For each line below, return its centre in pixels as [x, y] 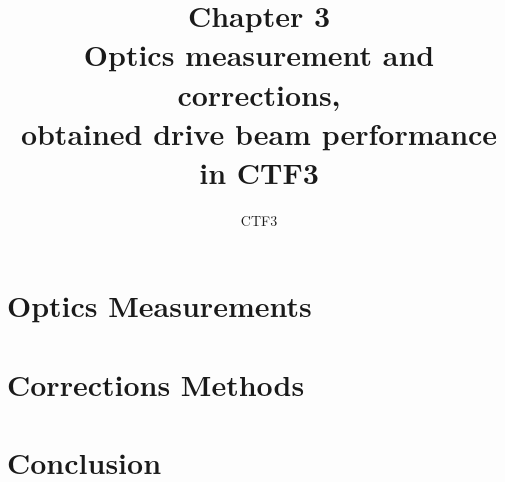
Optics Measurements [159, 305]
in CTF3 [259, 171]
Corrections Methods [156, 383]
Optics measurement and [259, 54]
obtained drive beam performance [259, 132]
